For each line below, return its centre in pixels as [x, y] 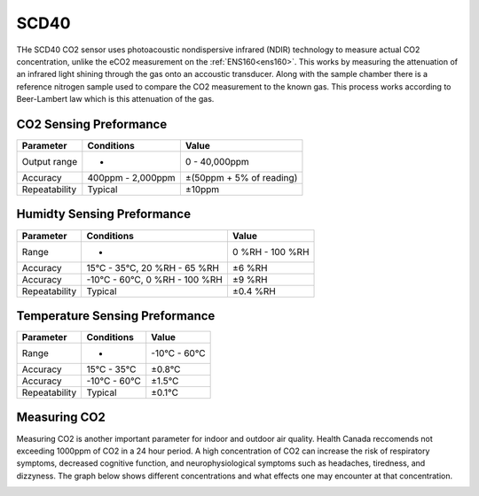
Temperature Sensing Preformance [116, 316]
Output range [50, 162]
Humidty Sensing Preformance [103, 214]
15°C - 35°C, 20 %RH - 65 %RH [153, 267]
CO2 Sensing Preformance [92, 124]
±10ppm [202, 190]
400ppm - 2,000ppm [132, 178]
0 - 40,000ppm [217, 162]
